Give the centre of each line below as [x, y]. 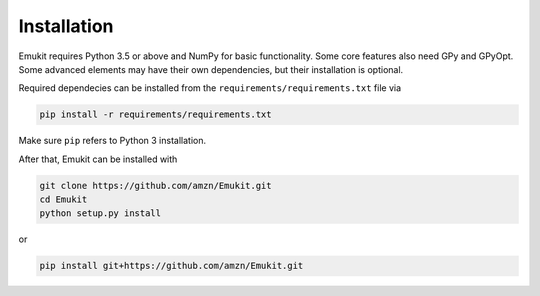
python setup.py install [100, 213]
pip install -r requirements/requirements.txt [155, 114]
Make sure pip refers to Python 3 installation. [112, 141]
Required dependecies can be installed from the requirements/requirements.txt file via [210, 88]
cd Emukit [63, 199]
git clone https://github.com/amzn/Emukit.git [155, 185]
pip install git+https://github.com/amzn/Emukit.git [171, 266]
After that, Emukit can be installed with [98, 159]
